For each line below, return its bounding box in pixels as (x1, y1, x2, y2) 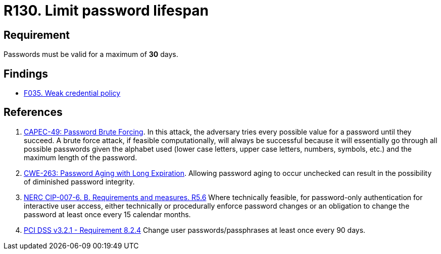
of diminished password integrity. (24, 177, 135, 186)
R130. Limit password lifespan (4, 2, 209, 19)
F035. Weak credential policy (24, 89, 121, 98)
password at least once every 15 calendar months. (24, 210, 191, 219)
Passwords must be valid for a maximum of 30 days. (4, 50, 178, 59)
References (4, 106, 63, 119)
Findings (4, 67, 48, 80)
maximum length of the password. (24, 153, 137, 162)
